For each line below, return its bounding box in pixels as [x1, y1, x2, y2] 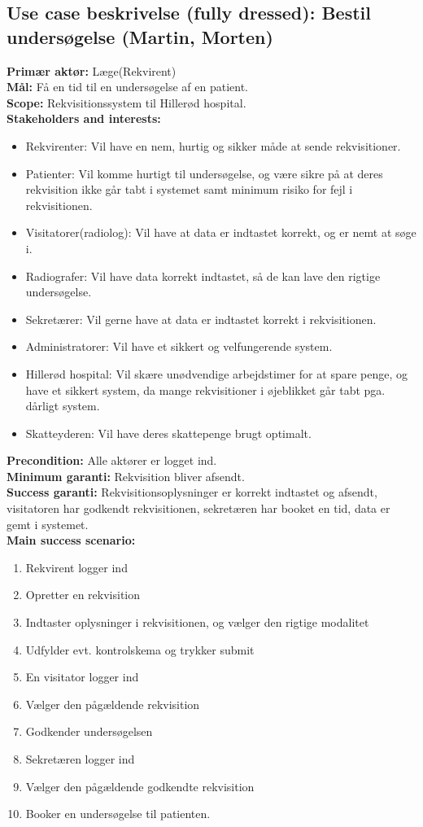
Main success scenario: [7, 532, 136, 549]
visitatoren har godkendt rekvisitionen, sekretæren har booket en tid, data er [7, 500, 390, 517]
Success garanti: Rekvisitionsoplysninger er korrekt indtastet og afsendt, [7, 484, 377, 501]
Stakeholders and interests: [7, 110, 161, 127]
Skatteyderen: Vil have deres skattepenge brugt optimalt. [25, 424, 312, 441]
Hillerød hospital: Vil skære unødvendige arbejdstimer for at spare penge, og [25, 365, 408, 382]
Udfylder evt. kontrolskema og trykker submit [25, 641, 255, 658]
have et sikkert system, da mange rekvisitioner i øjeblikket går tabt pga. [25, 381, 386, 398]
